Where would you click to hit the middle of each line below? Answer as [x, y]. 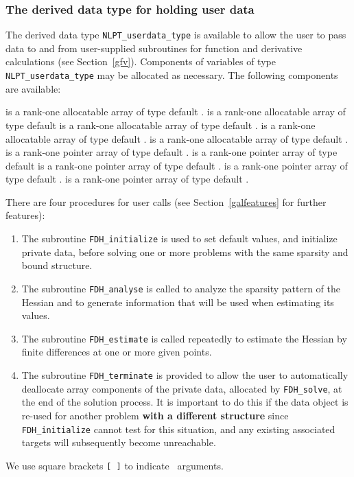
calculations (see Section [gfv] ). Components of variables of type [141, 61]
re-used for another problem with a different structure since [155, 415]
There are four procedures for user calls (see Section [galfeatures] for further [166, 201]
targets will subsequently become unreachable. [119, 442]
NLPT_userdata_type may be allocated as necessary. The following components [172, 75]
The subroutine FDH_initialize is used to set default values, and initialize [179, 238]
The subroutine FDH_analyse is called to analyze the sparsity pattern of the [181, 288]
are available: [33, 88]
